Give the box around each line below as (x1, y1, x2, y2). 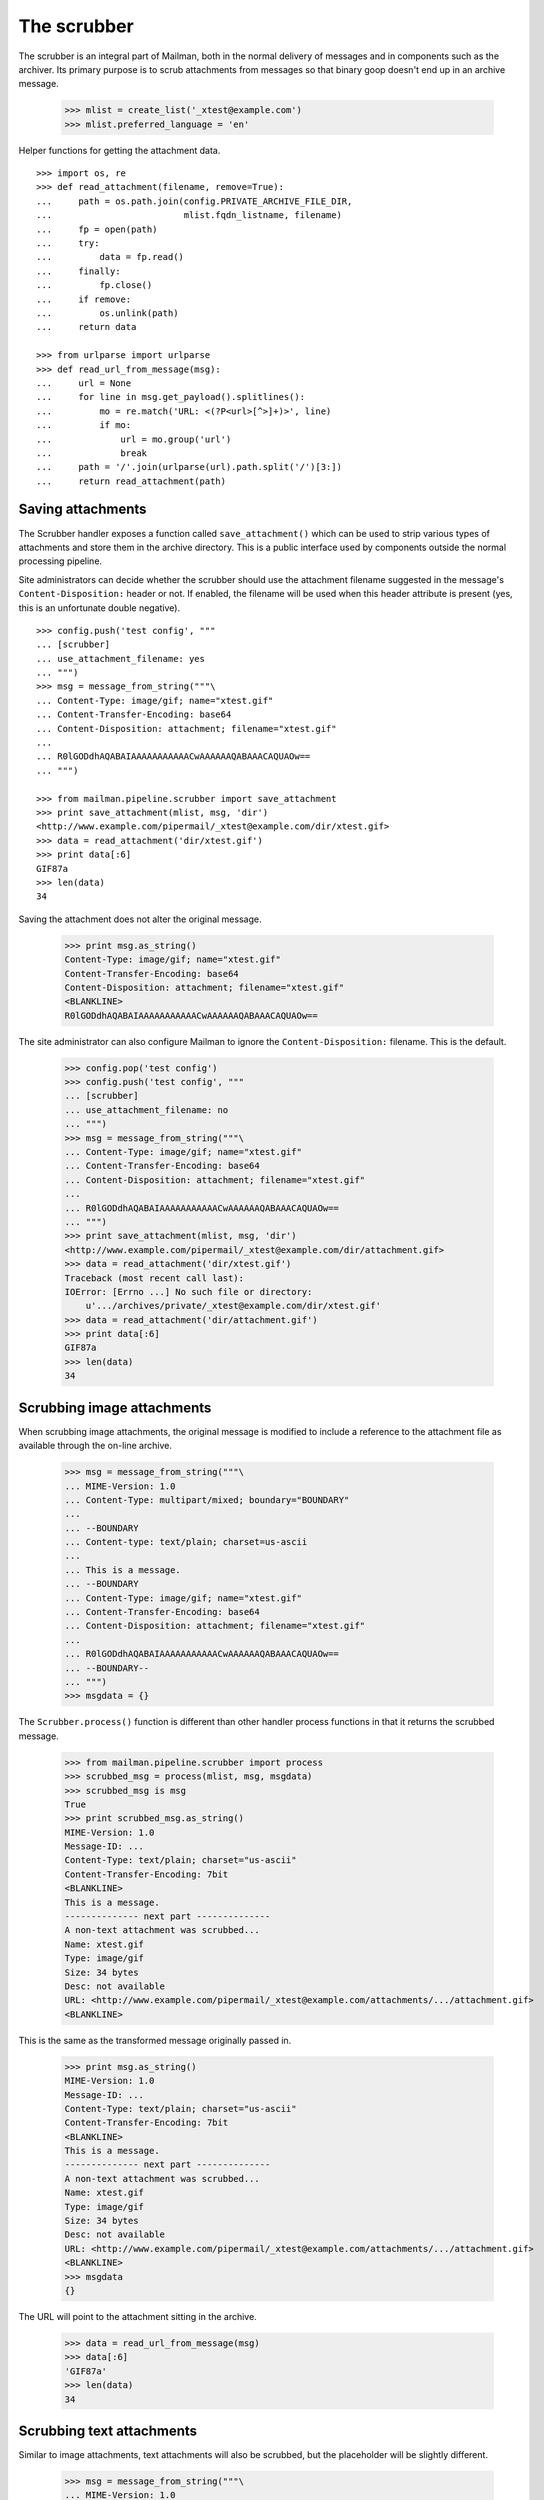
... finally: (36, 265, 121, 277)
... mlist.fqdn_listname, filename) (36, 210, 342, 221)
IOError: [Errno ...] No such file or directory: (64, 1286, 313, 1297)
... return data (36, 321, 137, 333)
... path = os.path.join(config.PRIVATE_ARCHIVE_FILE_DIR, (36, 195, 353, 207)
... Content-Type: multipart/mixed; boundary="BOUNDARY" (64, 1494, 350, 1505)
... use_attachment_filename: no (64, 1104, 229, 1115)
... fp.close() (36, 280, 153, 291)
